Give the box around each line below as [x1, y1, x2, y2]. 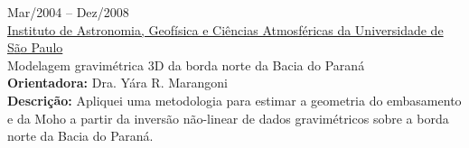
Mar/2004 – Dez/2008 [7, 3, 129, 21]
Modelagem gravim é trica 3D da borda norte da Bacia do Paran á [7, 55, 365, 74]
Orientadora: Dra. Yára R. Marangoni [7, 73, 229, 92]
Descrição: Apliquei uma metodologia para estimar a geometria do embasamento [7, 90, 462, 109]
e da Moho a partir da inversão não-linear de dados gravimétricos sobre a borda [7, 108, 449, 127]
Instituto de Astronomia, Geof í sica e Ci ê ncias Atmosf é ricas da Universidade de [7, 20, 444, 39]
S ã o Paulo [7, 38, 63, 57]
